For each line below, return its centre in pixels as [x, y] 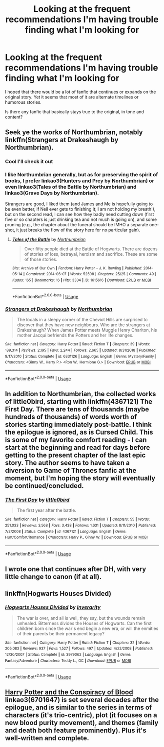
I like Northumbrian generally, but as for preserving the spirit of [82, 175]
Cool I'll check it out [29, 162]
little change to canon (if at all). [53, 577]
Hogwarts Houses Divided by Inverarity [53, 607]
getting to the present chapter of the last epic [75, 455]
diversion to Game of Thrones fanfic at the [71, 470]
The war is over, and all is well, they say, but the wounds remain [81, 618]
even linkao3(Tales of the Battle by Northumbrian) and [71, 187]
